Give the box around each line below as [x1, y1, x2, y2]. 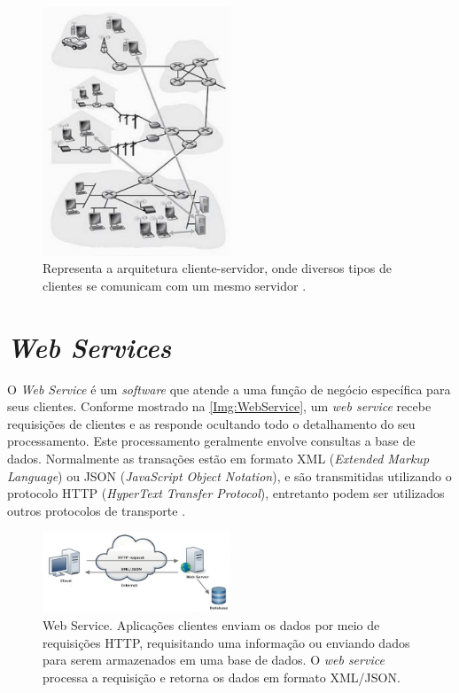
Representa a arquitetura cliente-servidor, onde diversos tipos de [43, 259, 392, 277]
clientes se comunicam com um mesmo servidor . [43, 276, 307, 294]
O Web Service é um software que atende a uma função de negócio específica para [7, 379, 451, 398]
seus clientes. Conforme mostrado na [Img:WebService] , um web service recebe [7, 397, 432, 416]
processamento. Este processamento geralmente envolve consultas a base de [7, 432, 416, 450]
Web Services [7, 328, 172, 365]
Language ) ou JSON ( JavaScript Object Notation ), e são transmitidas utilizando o [7, 466, 452, 485]
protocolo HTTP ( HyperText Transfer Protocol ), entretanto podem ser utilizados [7, 484, 445, 502]
